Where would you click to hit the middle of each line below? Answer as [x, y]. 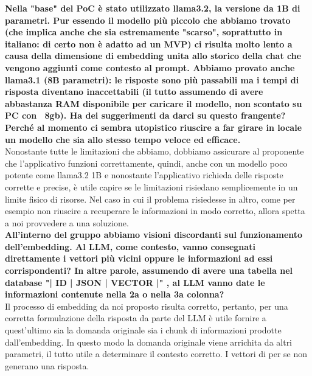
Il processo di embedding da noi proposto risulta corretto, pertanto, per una [147, 306]
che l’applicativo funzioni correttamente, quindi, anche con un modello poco [146, 163]
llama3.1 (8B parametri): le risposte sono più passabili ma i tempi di [152, 79]
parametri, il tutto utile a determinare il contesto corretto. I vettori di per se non [156, 354]
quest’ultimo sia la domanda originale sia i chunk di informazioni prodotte [143, 330]
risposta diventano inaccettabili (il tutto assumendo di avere [134, 92]
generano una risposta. [47, 365]
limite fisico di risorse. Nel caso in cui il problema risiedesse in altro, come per [150, 199]
